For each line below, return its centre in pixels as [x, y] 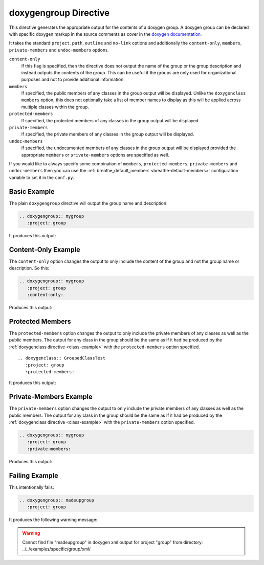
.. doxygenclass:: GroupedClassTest [62, 358]
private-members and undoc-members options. [59, 50]
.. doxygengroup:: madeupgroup [57, 500]
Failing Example [34, 475]
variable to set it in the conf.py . [42, 177]
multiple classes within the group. [55, 107]
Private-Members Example [51, 397]
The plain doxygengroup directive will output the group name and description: [88, 203]
